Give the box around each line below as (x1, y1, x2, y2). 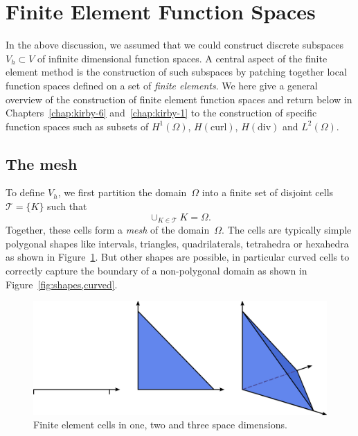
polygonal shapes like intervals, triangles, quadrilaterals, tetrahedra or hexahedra (6, 236, 349, 250)
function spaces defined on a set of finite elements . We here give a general (6, 78, 318, 92)
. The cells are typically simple (222, 223, 352, 237)
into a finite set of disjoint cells (202, 185, 334, 200)
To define (6, 185, 45, 200)
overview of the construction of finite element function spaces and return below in (6, 91, 352, 106)
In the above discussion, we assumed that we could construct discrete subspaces (6, 37, 344, 52)
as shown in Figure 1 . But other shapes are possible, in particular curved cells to (6, 250, 350, 264)
